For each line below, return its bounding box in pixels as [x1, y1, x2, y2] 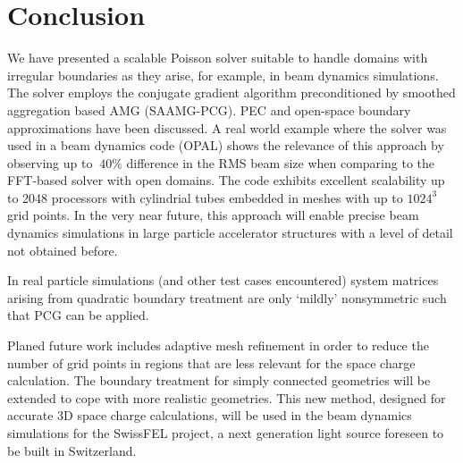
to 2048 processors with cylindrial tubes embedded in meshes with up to [7, 188, 403, 206]
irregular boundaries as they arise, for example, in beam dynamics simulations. [7, 65, 439, 84]
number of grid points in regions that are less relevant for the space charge [7, 353, 416, 372]
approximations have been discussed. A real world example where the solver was [7, 118, 447, 137]
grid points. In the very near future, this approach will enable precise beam [7, 206, 419, 224]
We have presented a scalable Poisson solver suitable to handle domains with [7, 48, 428, 67]
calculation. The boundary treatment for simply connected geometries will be [7, 371, 431, 390]
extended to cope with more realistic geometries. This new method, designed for [7, 388, 446, 407]
